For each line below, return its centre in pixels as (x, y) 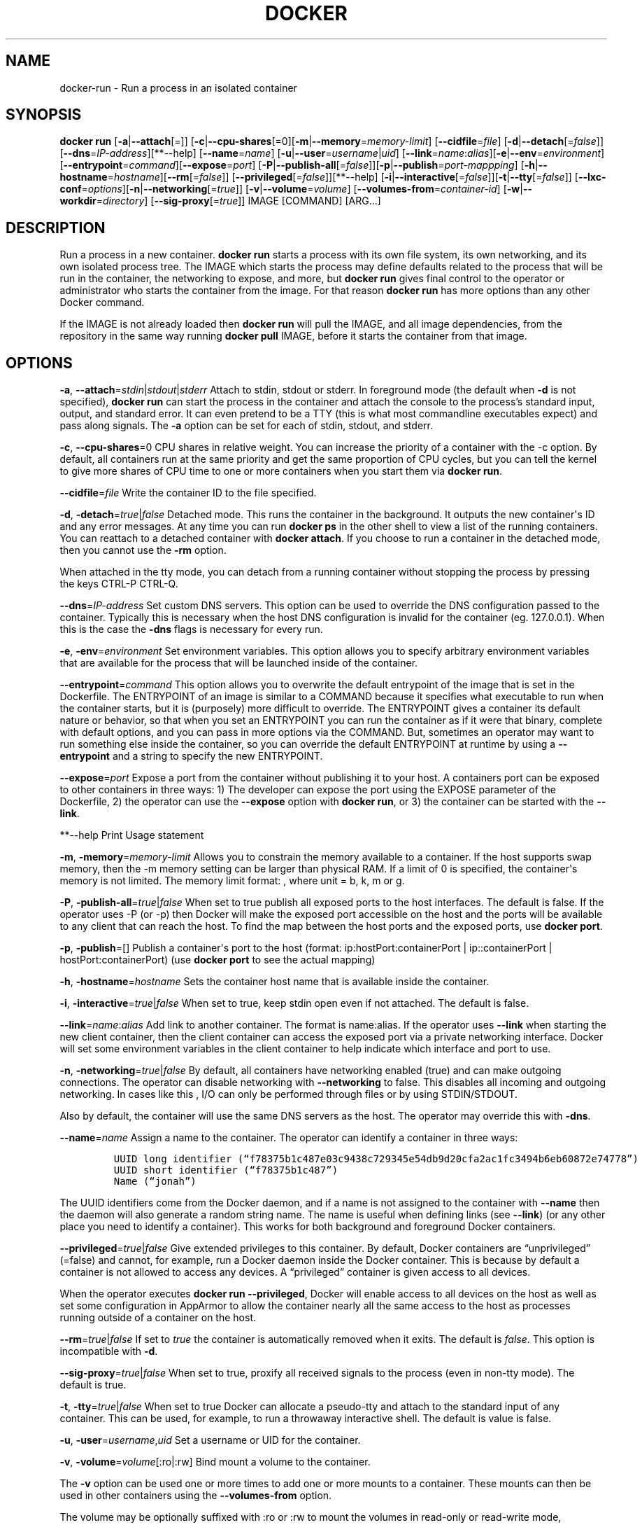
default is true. (93, 1385)
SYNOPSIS (44, 115)
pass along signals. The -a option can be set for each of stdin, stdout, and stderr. (246, 426)
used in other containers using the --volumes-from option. (196, 1496)
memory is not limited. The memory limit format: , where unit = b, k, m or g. (232, 881)
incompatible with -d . (109, 1351)
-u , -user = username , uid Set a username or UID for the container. (210, 1440)
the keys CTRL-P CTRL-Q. (119, 584)
